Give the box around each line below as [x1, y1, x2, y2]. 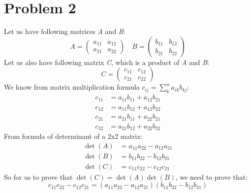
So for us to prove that [4, 171, 73, 182]
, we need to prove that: [175, 171, 248, 182]
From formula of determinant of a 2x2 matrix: [4, 131, 143, 141]
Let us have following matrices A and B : [4, 26, 125, 36]
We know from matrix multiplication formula [4, 82, 140, 92]
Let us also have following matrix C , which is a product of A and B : [4, 57, 209, 67]
